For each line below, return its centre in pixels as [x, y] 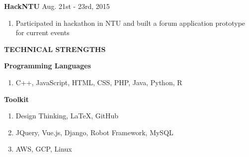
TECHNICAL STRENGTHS [55, 49]
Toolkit [17, 99]
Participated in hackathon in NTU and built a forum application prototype [130, 23]
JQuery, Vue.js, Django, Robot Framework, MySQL [94, 132]
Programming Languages [47, 66]
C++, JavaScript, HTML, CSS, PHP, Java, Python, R [99, 82]
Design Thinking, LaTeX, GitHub [67, 116]
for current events [42, 32]
